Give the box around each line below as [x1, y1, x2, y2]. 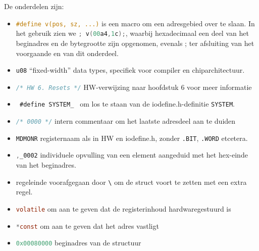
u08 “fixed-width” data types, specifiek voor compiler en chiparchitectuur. [16, 65, 245, 75]
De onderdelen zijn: [4, 1, 64, 11]
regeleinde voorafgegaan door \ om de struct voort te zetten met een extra [16, 176, 247, 187]
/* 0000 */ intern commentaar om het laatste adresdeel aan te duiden [16, 116, 236, 126]
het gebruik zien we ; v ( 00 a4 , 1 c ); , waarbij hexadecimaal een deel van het [16, 28, 249, 38]
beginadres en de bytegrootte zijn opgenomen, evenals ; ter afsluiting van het [16, 37, 254, 48]
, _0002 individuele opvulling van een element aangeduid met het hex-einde [16, 149, 248, 160]
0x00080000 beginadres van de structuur [16, 237, 141, 248]
